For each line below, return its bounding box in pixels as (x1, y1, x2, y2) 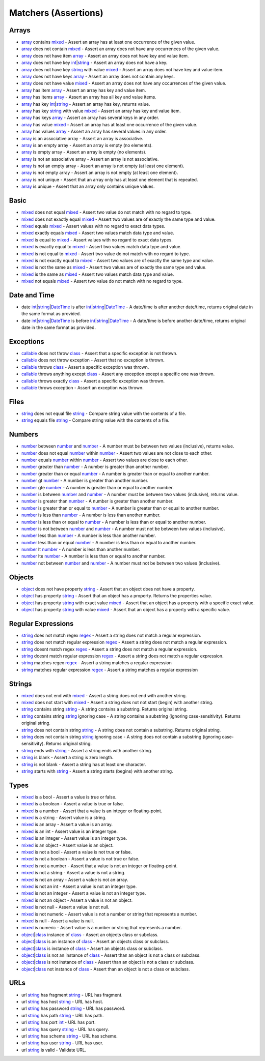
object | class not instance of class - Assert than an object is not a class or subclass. (21, 966, 190, 972)
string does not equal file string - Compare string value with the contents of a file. (21, 411, 186, 416)
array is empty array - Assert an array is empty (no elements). (21, 149, 147, 155)
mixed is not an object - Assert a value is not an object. (21, 897, 132, 903)
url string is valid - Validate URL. (21, 1047, 86, 1053)
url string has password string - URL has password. (21, 1005, 125, 1011)
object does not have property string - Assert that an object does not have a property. (21, 586, 195, 592)
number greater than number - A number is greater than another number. (21, 464, 169, 470)
